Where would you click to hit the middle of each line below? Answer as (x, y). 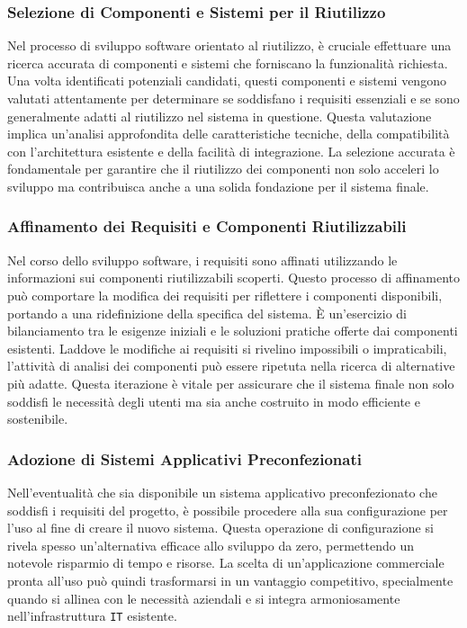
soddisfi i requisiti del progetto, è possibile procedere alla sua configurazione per (228, 510)
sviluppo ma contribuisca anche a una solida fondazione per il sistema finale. (218, 186)
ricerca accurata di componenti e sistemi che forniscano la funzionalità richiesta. (228, 63)
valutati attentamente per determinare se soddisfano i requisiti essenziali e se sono (233, 98)
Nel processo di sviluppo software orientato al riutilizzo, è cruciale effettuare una (229, 45)
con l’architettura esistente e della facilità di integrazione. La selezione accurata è (231, 151)
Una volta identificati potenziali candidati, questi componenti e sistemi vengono (227, 81)
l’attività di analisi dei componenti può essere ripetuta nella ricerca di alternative (231, 366)
